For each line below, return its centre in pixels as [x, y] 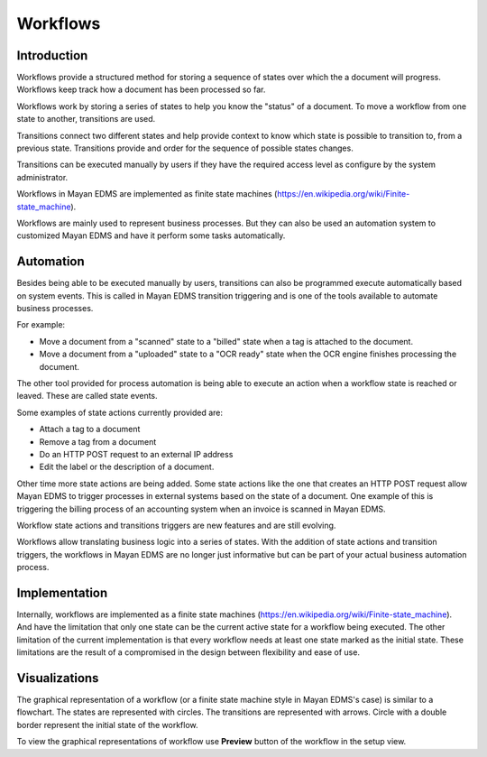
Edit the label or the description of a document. [127, 467]
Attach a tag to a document [90, 429]
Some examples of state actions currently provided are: [119, 412]
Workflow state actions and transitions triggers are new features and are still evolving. [176, 525]
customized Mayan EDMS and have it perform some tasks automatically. [151, 235]
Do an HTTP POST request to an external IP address [136, 454]
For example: [41, 325]
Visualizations [58, 678]
